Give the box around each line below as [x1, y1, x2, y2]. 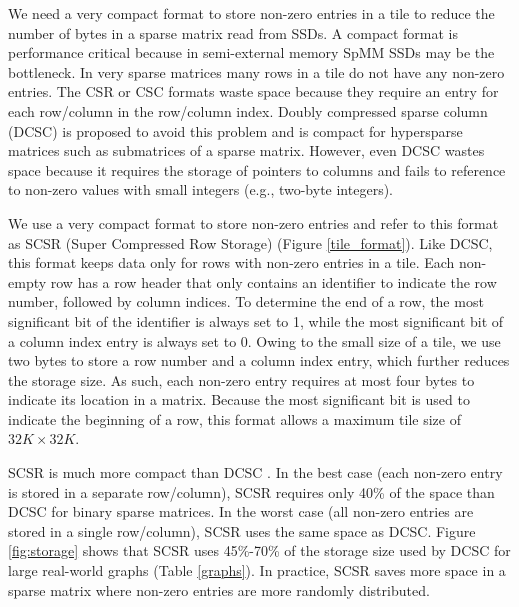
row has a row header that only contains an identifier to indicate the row [50, 271, 497, 292]
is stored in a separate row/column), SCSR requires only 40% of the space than [8, 481, 495, 502]
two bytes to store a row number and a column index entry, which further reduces [8, 350, 510, 371]
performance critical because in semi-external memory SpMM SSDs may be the [8, 42, 495, 63]
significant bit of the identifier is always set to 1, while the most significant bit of [8, 310, 504, 331]
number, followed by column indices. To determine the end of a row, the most [8, 291, 484, 312]
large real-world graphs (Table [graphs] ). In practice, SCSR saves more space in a [8, 560, 506, 581]
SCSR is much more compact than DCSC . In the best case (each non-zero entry [8, 462, 503, 483]
